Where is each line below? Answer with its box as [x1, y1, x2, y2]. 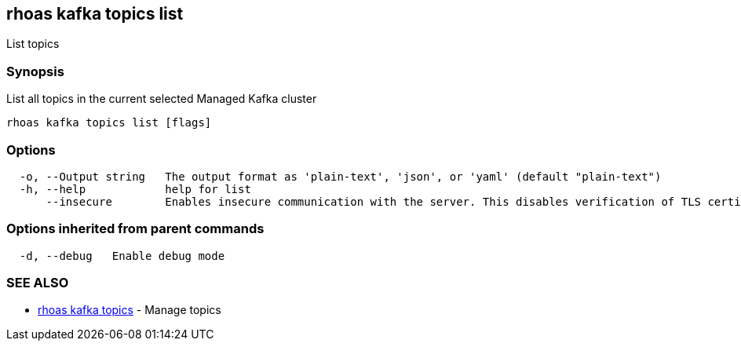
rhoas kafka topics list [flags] [6, 116, 212, 130]
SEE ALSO [6, 275, 69, 291]
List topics [6, 37, 60, 51]
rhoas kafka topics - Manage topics [38, 303, 221, 317]
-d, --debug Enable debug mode [19, 249, 225, 262]
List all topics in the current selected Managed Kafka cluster [6, 92, 317, 106]
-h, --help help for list [19, 182, 251, 195]
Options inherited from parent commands [6, 221, 265, 237]
